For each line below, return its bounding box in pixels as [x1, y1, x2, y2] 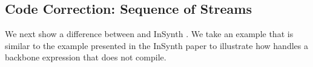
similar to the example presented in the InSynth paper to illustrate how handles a [5, 39, 308, 51]
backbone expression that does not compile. [5, 51, 166, 63]
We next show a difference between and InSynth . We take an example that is [5, 28, 294, 40]
